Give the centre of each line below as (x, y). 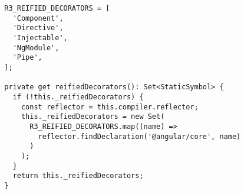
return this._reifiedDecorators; (78, 176)
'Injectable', (40, 38)
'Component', (38, 18)
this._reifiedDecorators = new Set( (93, 117)
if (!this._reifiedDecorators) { (78, 97)
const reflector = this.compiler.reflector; (110, 107)
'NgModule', (36, 48)
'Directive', (38, 28)
